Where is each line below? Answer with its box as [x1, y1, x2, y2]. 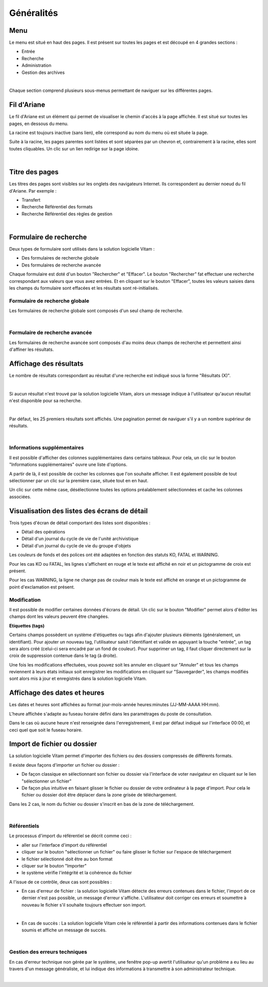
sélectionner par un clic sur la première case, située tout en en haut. [9, 478, 148, 483]
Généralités [9, 7, 58, 18]
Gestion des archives [21, 69, 65, 75]
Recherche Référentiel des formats [21, 204, 93, 210]
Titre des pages [9, 168, 59, 176]
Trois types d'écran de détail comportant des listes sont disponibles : [9, 520, 151, 526]
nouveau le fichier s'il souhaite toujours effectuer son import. [21, 902, 146, 908]
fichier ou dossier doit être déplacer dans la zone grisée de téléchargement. [21, 792, 177, 798]
